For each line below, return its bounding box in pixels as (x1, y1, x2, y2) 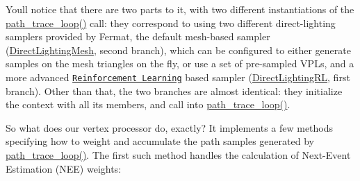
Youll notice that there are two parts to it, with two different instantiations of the (6, 2, 354, 16)
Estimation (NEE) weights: (6, 161, 122, 175)
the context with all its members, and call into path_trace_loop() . (6, 97, 291, 112)
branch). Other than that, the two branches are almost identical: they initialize (6, 83, 343, 98)
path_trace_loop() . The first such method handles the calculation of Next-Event (6, 148, 351, 162)
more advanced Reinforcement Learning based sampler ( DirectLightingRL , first (6, 69, 350, 84)
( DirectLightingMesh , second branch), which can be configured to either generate (6, 42, 351, 57)
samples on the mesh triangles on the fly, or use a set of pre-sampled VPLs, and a (6, 56, 354, 71)
